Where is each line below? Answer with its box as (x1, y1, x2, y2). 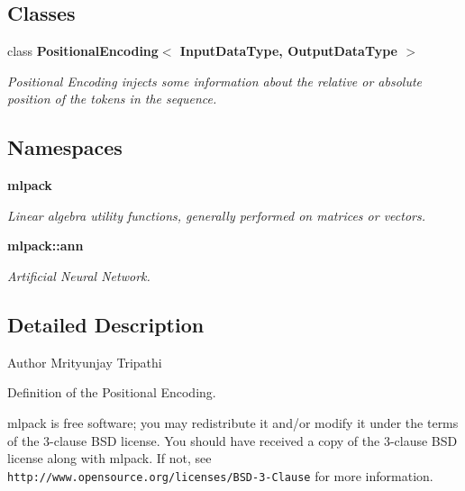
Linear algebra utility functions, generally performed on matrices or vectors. (7, 205, 426, 224)
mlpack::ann (7, 236, 84, 255)
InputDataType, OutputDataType (179, 41, 397, 60)
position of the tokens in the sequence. (7, 89, 217, 108)
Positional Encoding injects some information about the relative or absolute (7, 71, 423, 90)
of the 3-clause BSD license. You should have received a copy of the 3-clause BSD (7, 431, 458, 450)
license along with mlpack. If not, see (7, 449, 212, 468)
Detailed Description (7, 310, 205, 338)
